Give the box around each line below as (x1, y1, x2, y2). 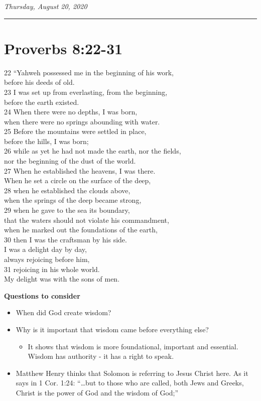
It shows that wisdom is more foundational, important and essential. (28, 341, 238, 351)
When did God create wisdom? (16, 307, 111, 318)
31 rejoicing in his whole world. (4, 263, 100, 274)
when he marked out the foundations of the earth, (4, 224, 158, 235)
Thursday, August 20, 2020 (4, 1, 87, 11)
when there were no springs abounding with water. (4, 116, 160, 126)
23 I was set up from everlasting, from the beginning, (4, 86, 168, 97)
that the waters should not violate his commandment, (4, 214, 169, 225)
